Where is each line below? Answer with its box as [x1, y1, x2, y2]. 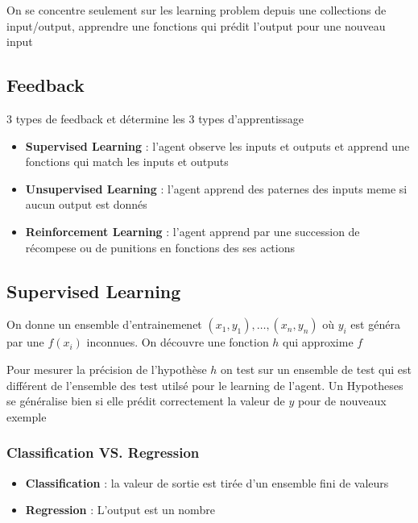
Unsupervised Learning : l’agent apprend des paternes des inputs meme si [25, 180, 408, 197]
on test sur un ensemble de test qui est [221, 360, 412, 377]
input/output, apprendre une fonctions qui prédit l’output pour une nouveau [6, 17, 386, 34]
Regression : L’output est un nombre [25, 501, 215, 518]
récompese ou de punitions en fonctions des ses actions [25, 239, 296, 255]
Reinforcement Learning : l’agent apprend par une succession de [25, 222, 360, 239]
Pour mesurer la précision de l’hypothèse [6, 360, 207, 377]
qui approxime [283, 334, 354, 351]
